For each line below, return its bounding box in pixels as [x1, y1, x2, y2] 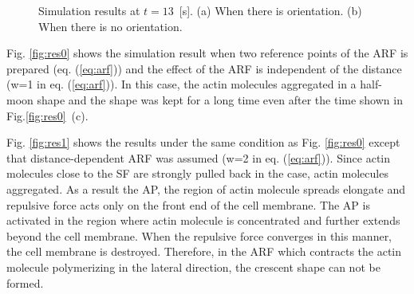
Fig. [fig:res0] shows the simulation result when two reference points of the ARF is [6, 45, 408, 61]
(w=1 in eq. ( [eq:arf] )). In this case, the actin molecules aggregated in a [6, 76, 357, 92]
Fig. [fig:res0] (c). [6, 107, 89, 123]
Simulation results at [38, 2, 140, 18]
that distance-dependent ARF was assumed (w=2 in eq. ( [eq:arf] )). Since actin [6, 149, 391, 166]
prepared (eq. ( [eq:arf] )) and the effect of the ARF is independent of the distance [6, 60, 402, 76]
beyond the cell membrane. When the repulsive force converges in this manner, [6, 227, 392, 244]
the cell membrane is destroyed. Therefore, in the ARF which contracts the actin [6, 243, 402, 260]
